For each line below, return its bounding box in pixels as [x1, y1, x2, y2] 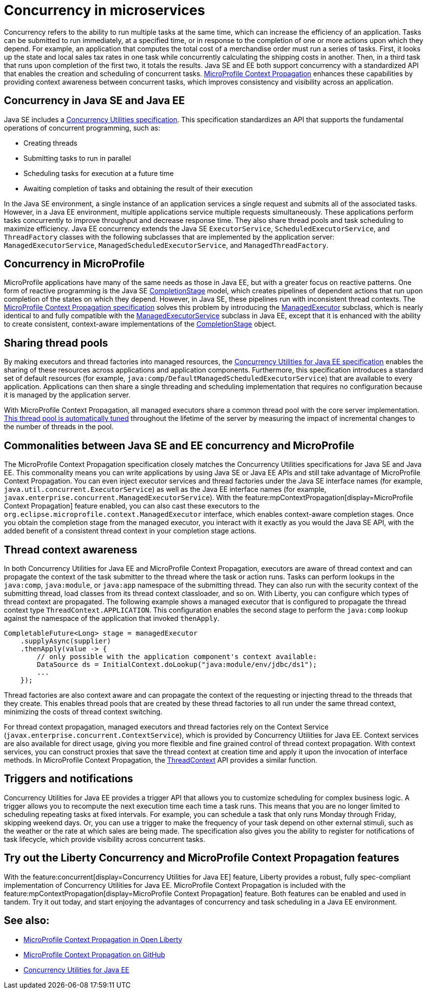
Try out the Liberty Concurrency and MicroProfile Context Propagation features [4, 852, 400, 864]
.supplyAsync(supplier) [20, 637, 111, 645]
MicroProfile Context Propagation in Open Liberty [23, 935, 182, 944]
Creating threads [23, 138, 78, 147]
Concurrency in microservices [4, 2, 205, 19]
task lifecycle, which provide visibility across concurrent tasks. [4, 835, 205, 843]
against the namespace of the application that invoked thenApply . [4, 614, 219, 622]
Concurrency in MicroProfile [4, 258, 145, 270]
